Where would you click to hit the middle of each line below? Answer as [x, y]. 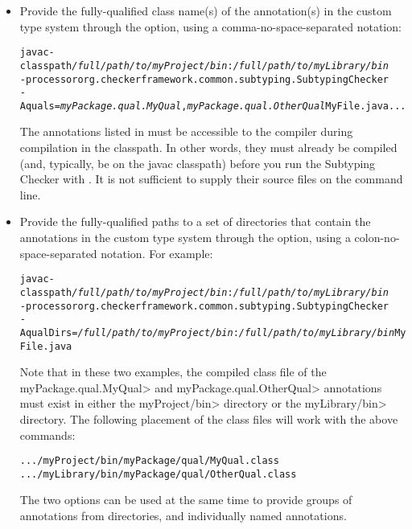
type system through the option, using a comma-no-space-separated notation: [210, 26]
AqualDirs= [49, 332]
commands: [47, 435]
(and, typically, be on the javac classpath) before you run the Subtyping [198, 163]
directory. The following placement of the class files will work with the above [209, 418]
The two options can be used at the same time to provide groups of [186, 500]
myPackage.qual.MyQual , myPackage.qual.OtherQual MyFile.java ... [233, 106]
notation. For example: [157, 253]
